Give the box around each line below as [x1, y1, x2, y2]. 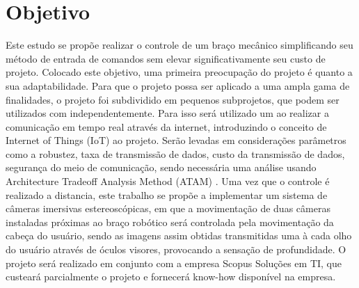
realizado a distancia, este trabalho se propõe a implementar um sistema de [6, 187, 328, 202]
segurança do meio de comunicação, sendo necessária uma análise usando [6, 160, 317, 175]
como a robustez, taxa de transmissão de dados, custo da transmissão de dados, [6, 146, 345, 161]
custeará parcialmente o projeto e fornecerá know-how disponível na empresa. [6, 269, 336, 284]
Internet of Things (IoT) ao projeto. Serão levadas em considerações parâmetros [6, 133, 346, 147]
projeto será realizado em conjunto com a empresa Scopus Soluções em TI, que [6, 255, 342, 270]
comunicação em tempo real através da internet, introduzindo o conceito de [6, 119, 327, 134]
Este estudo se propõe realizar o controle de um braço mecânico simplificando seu [6, 38, 353, 52]
